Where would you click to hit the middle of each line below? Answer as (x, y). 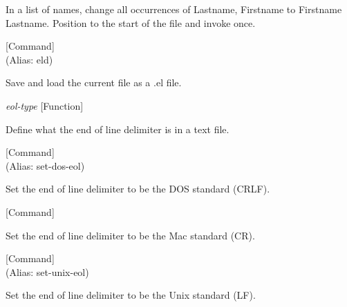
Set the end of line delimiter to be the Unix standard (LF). (131, 295)
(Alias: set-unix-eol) (47, 271)
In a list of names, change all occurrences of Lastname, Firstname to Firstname (174, 9)
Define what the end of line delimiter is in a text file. (118, 129)
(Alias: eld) (29, 59)
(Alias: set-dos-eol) (45, 165)
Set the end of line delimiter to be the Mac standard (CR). (130, 235)
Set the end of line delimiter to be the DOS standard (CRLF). (138, 189)
